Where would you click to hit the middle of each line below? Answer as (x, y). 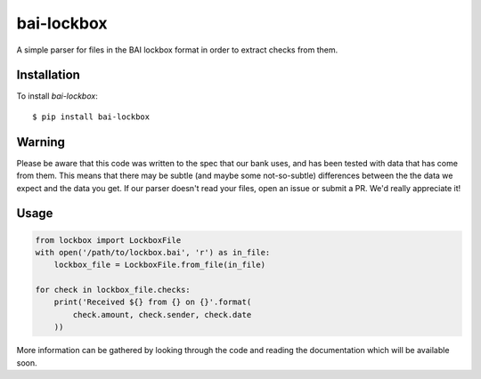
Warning (41, 142)
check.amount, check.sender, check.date (162, 314)
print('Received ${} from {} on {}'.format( (153, 302)
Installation (48, 75)
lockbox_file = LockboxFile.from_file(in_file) (160, 265)
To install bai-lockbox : (57, 96)
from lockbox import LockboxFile (108, 240)
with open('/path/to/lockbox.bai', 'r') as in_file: (153, 252)
